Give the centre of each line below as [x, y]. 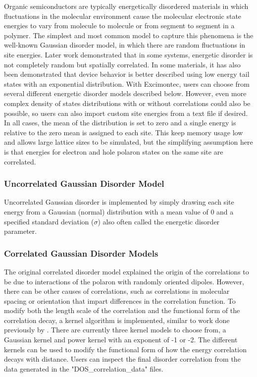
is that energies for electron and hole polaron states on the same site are [114, 151]
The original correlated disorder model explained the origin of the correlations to [127, 271]
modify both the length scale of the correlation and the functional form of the [122, 310]
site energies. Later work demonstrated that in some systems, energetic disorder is [128, 54]
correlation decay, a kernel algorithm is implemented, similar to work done [117, 320]
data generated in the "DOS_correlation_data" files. [84, 368]
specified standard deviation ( [49, 221]
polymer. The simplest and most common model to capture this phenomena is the [129, 35]
